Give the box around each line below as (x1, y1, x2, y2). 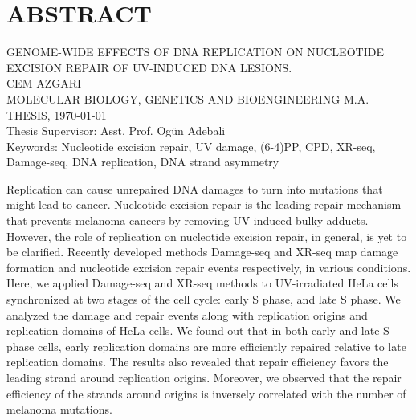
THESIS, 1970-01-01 (6, 106, 107, 123)
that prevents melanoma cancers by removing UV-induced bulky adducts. (6, 212, 369, 229)
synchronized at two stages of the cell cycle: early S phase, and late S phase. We (6, 291, 401, 308)
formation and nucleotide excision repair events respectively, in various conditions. (6, 259, 411, 275)
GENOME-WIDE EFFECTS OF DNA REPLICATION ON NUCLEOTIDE (6, 43, 384, 60)
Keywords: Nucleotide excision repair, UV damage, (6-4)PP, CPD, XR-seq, (6, 137, 376, 154)
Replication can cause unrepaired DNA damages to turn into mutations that (6, 180, 383, 197)
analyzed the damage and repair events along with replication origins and (6, 306, 368, 323)
